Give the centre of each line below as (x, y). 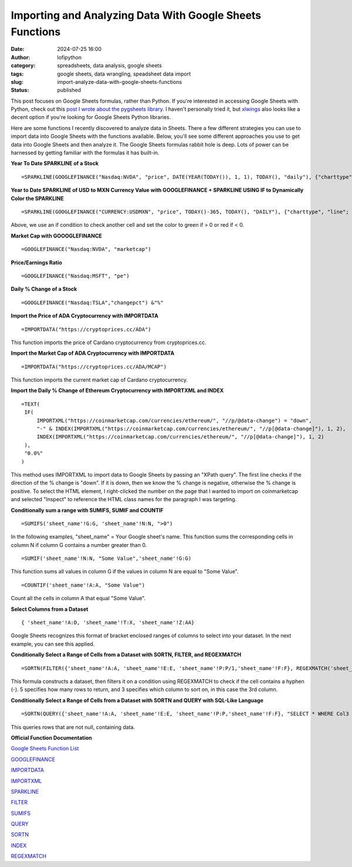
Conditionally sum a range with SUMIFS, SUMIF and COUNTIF (87, 510)
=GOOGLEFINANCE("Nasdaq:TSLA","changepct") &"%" (92, 302)
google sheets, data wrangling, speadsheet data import (124, 74)
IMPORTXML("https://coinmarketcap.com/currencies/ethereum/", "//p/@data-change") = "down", (174, 420)
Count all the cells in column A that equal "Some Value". (78, 599)
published (69, 90)
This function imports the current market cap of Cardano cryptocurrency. (99, 380)
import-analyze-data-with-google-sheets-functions (119, 81)
